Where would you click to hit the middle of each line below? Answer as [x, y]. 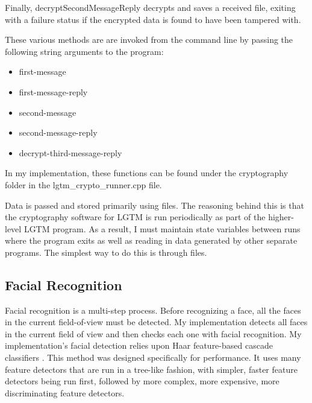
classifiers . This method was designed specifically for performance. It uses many [153, 357]
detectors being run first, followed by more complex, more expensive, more [142, 381]
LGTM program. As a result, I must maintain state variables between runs [162, 228]
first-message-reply [53, 91]
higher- [281, 217]
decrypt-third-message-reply [70, 152]
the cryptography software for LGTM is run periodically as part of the [135, 217]
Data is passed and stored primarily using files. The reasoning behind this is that [154, 205]
